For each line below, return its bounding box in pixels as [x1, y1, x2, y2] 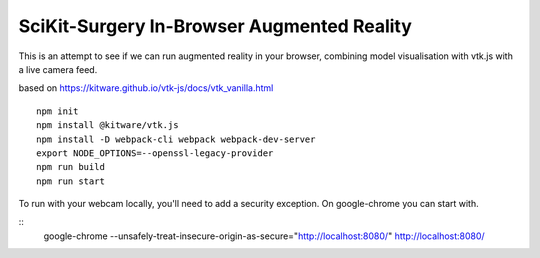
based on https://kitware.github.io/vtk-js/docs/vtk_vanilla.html [18, 82, 274, 94]
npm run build [36, 161, 105, 173]
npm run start [36, 175, 105, 187]
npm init [36, 105, 79, 117]
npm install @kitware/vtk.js [36, 120, 179, 131]
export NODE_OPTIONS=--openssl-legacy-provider [36, 147, 274, 159]
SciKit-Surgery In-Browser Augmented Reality [18, 15, 412, 37]
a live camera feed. [18, 63, 98, 75]
